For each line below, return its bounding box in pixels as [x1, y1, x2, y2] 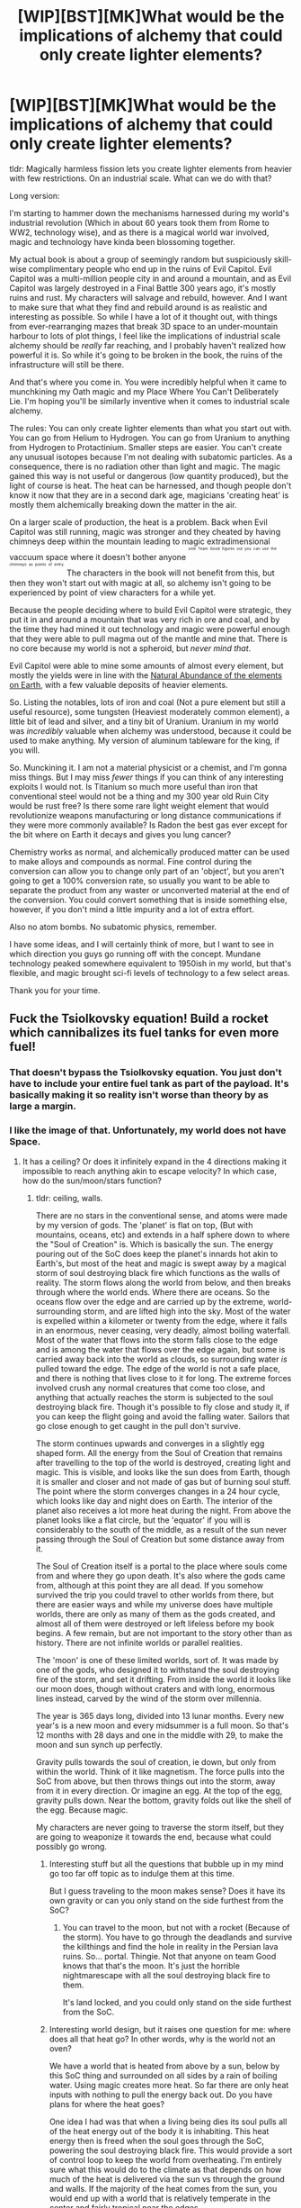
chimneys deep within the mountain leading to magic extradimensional [9, 536, 271, 547]
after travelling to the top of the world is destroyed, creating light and [35, 1457, 291, 1468]
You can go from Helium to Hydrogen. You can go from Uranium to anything [9, 432, 290, 443]
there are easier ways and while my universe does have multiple [35, 1598, 274, 1609]
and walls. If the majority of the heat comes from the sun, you [49, 2183, 278, 2194]
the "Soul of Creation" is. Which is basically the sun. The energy [35, 1238, 274, 1249]
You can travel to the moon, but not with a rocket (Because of [62, 1922, 290, 1932]
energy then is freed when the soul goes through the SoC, [49, 2135, 265, 2146]
